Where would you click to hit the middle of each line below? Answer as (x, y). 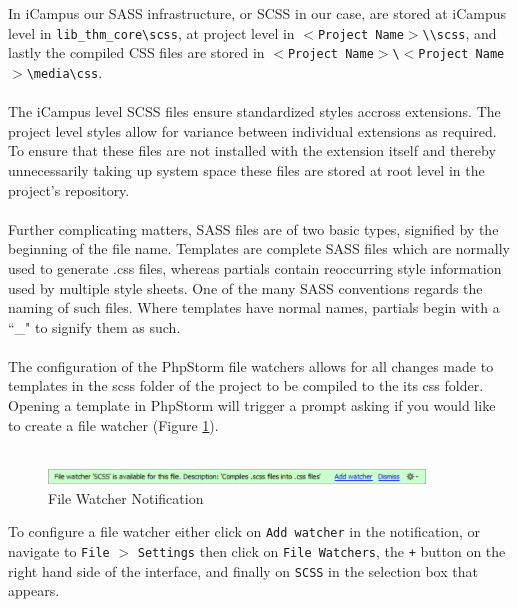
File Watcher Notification (126, 497)
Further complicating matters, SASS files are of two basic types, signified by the (253, 228)
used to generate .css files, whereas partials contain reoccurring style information (255, 267)
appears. (34, 590)
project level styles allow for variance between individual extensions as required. (252, 130)
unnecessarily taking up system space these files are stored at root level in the (246, 169)
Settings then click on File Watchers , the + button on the (321, 551)
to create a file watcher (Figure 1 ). (113, 424)
